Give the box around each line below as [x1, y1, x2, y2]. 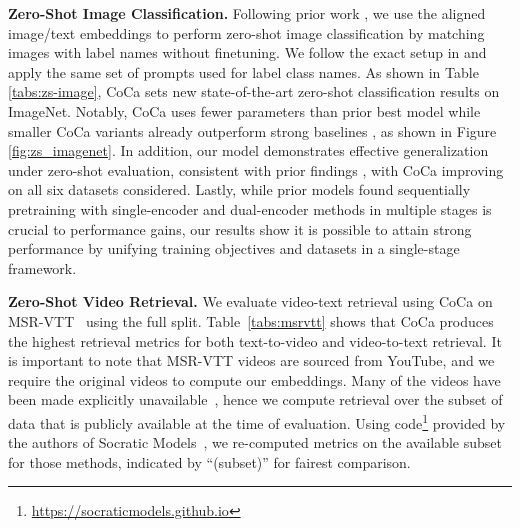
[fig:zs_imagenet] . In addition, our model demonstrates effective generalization [8, 140, 489, 161]
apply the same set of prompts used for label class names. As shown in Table [8, 61, 479, 82]
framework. [8, 257, 77, 278]
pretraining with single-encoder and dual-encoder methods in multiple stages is [8, 198, 492, 219]
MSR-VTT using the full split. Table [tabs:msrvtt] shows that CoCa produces [8, 310, 494, 331]
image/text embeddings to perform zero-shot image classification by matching [8, 22, 485, 43]
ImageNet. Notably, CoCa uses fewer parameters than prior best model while [8, 100, 481, 121]
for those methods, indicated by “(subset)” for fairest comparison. [8, 451, 411, 472]
